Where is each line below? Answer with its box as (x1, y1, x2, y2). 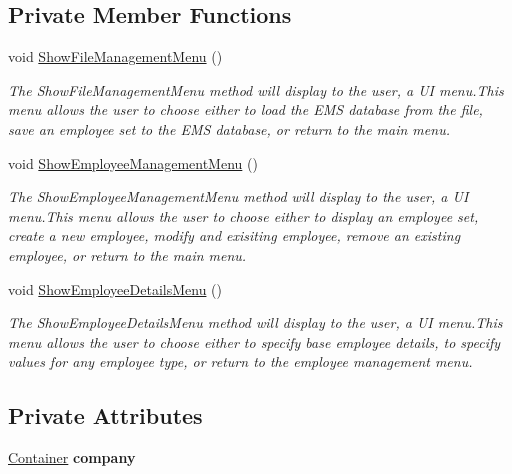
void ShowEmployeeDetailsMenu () (8, 278, 222, 299)
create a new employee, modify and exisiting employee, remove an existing (8, 225, 461, 246)
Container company (8, 447, 136, 468)
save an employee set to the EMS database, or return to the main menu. (8, 118, 450, 139)
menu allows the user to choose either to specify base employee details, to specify (8, 331, 501, 352)
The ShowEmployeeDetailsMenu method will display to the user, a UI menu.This (8, 312, 503, 333)
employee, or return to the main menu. (8, 244, 247, 265)
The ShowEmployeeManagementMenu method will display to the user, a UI (8, 186, 469, 207)
